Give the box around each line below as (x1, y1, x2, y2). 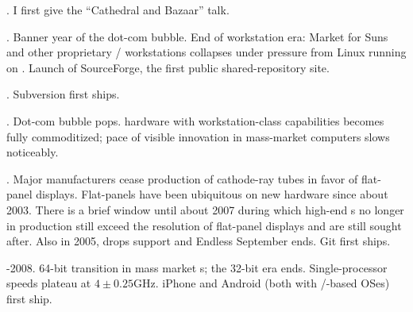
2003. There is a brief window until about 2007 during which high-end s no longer (6, 201, 404, 218)
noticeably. (6, 144, 59, 160)
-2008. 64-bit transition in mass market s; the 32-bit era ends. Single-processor (6, 259, 388, 275)
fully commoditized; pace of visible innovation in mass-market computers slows (6, 128, 390, 144)
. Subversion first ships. (6, 86, 120, 102)
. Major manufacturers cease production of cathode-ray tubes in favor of (6, 170, 358, 187)
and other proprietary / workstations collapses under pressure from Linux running (6, 44, 407, 60)
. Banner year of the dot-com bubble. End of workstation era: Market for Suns (6, 28, 388, 44)
